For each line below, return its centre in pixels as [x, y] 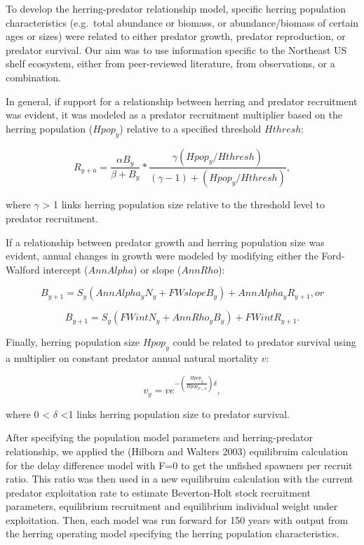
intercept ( [66, 269]
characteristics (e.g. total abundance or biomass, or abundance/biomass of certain [182, 22]
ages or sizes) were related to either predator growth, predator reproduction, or [176, 36]
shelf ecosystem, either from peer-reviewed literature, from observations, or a [170, 63]
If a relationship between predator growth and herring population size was [165, 242]
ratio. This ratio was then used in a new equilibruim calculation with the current [180, 479]
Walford [23, 269]
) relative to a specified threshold [190, 128]
